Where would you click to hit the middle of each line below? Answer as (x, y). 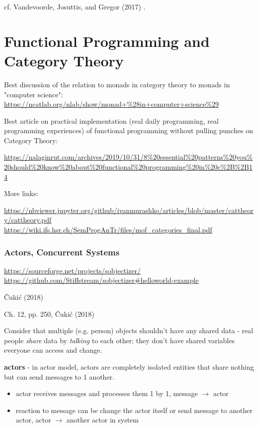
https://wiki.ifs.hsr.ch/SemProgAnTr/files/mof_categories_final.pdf (108, 230)
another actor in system (103, 420)
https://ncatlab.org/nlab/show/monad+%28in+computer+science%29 (112, 104)
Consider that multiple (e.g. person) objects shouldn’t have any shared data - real (129, 330)
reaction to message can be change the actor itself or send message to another (134, 410)
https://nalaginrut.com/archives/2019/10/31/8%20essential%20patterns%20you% (129, 157)
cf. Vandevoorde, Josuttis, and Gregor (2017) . (75, 6)
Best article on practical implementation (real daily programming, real (111, 120)
